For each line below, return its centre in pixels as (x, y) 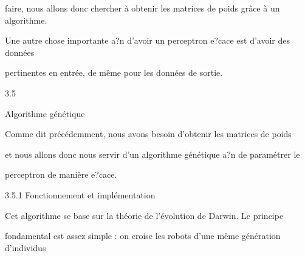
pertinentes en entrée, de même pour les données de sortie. (114, 72)
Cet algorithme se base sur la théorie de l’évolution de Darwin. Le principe (144, 215)
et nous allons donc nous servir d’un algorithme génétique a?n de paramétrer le (152, 154)
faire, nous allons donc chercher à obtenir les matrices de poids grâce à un (142, 8)
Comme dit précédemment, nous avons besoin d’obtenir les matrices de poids (148, 134)
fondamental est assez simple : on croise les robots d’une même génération (143, 236)
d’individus (26, 247)
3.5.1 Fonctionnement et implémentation (80, 194)
